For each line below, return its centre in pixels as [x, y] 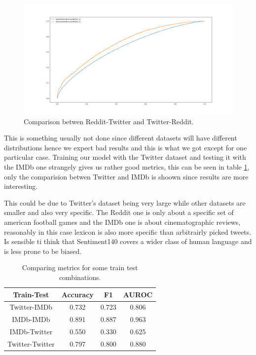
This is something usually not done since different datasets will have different [121, 138]
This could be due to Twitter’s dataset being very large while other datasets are [125, 202]
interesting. [21, 186]
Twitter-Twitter [31, 343]
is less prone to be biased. [43, 251]
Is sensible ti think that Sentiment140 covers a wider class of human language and [128, 241]
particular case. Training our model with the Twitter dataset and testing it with [125, 157]
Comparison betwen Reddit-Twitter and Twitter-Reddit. [109, 121]
